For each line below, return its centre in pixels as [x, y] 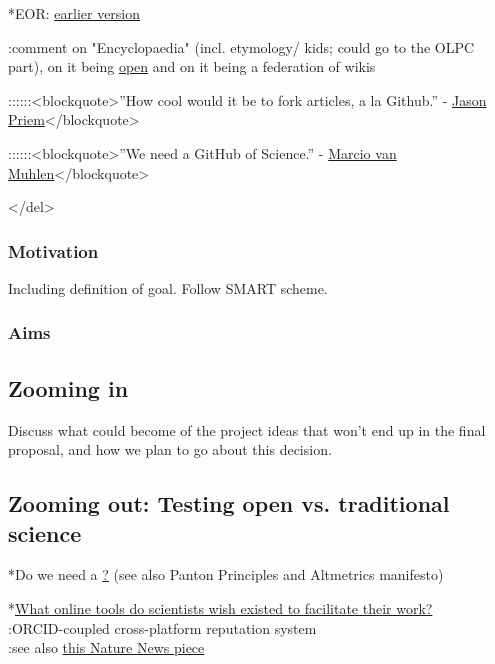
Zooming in [68, 387]
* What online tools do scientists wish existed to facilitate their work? [220, 607]
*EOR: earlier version [74, 13]
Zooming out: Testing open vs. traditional [229, 503]
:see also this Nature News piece [106, 647]
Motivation [53, 250]
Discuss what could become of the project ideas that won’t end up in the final [247, 429]
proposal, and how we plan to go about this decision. [170, 449]
